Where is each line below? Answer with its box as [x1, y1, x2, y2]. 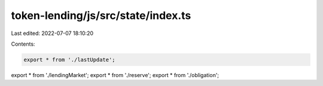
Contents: [11, 40, 35, 47]
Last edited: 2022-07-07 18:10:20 [11, 30, 94, 37]
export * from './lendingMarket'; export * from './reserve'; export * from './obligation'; [11, 71, 220, 78]
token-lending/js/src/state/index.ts [11, 9, 191, 22]
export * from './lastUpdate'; [23, 56, 116, 63]
